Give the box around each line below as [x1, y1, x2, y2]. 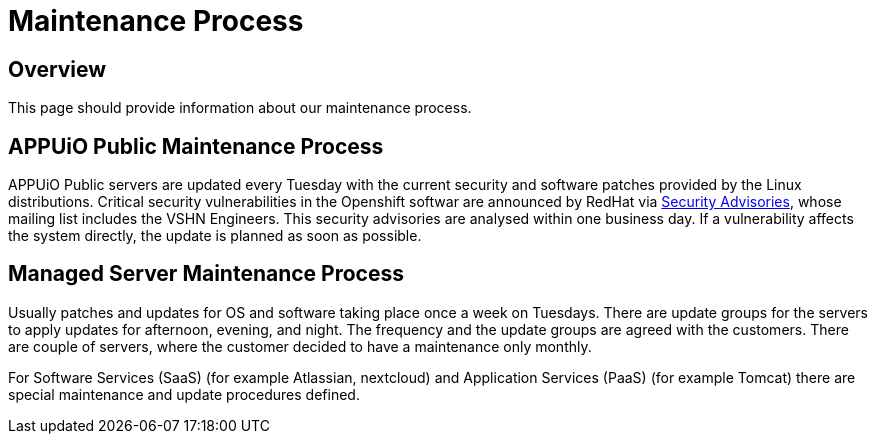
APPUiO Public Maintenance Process [8, 133, 384, 159]
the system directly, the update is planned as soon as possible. [8, 227, 422, 245]
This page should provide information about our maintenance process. [8, 99, 472, 117]
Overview [8, 56, 107, 82]
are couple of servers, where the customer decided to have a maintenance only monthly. [8, 337, 592, 355]
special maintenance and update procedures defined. [8, 385, 360, 403]
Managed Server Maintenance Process [8, 261, 405, 287]
